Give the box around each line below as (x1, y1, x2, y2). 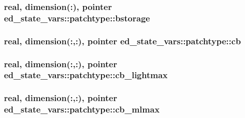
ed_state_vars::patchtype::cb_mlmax (4, 103, 160, 116)
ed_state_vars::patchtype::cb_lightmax (4, 69, 168, 81)
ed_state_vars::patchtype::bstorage (4, 11, 150, 24)
